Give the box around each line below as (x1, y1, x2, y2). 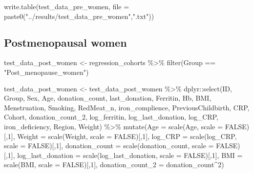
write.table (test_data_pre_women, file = (4, 1, 129, 11)
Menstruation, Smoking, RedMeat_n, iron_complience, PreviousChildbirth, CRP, (4, 102, 250, 112)
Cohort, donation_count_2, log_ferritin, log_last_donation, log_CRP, (4, 112, 218, 122)
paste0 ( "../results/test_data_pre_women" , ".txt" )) (4, 11, 154, 21)
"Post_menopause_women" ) (4, 67, 89, 77)
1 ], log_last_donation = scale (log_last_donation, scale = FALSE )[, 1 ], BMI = (7, 150, 243, 160)
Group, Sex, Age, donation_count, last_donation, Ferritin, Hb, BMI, (4, 93, 211, 103)
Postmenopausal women (4, 35, 127, 50)
